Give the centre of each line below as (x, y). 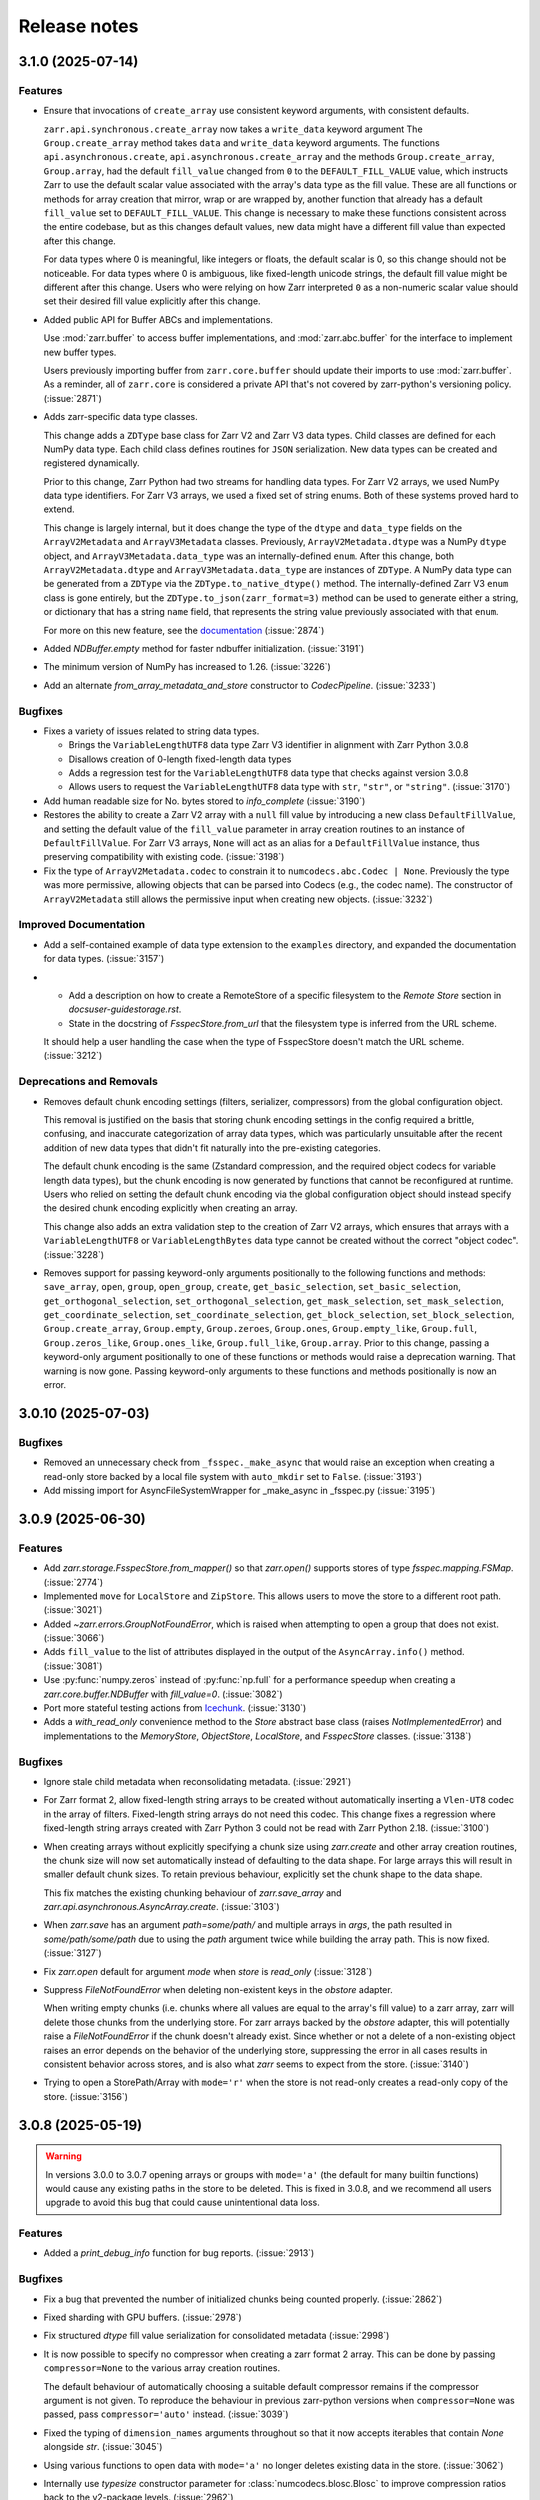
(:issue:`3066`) (74, 1638)
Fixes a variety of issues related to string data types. (151, 731)
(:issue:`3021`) (73, 1610)
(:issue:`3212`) (73, 1056)
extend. (59, 509)
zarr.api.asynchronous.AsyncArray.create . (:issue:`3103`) (161, 1907)
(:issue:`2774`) (73, 1582)
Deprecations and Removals (88, 1082)
